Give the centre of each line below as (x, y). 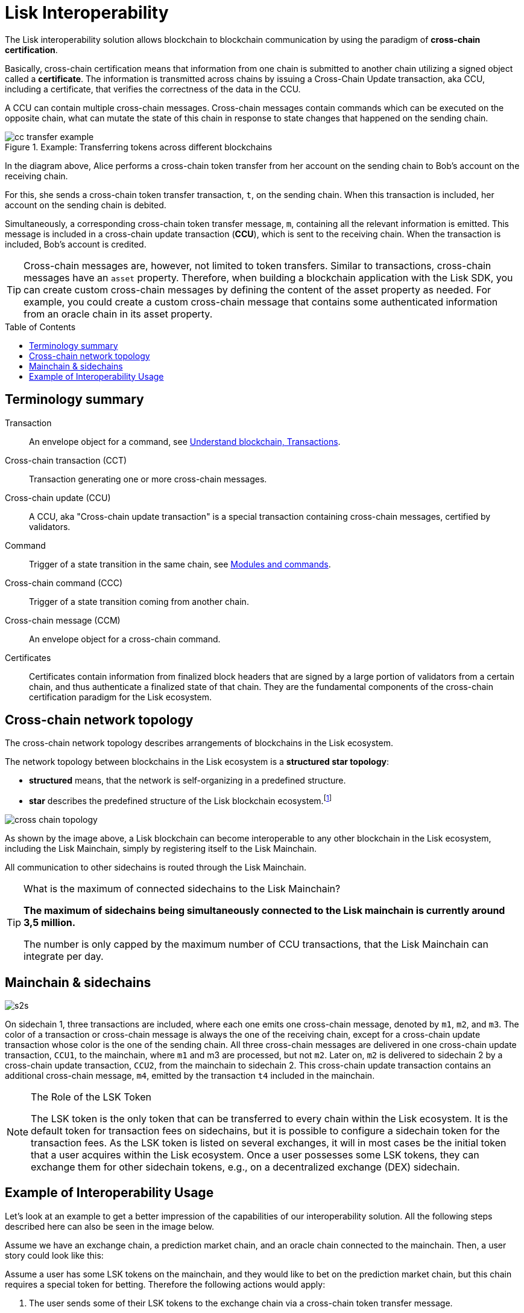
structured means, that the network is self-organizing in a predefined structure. (188, 781)
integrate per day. (64, 957)
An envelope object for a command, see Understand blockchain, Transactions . (185, 441)
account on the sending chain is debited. (86, 205)
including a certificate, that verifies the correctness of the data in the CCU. (153, 89)
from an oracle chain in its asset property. (118, 314)
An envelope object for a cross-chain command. (125, 639)
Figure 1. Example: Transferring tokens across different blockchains (139, 147)
